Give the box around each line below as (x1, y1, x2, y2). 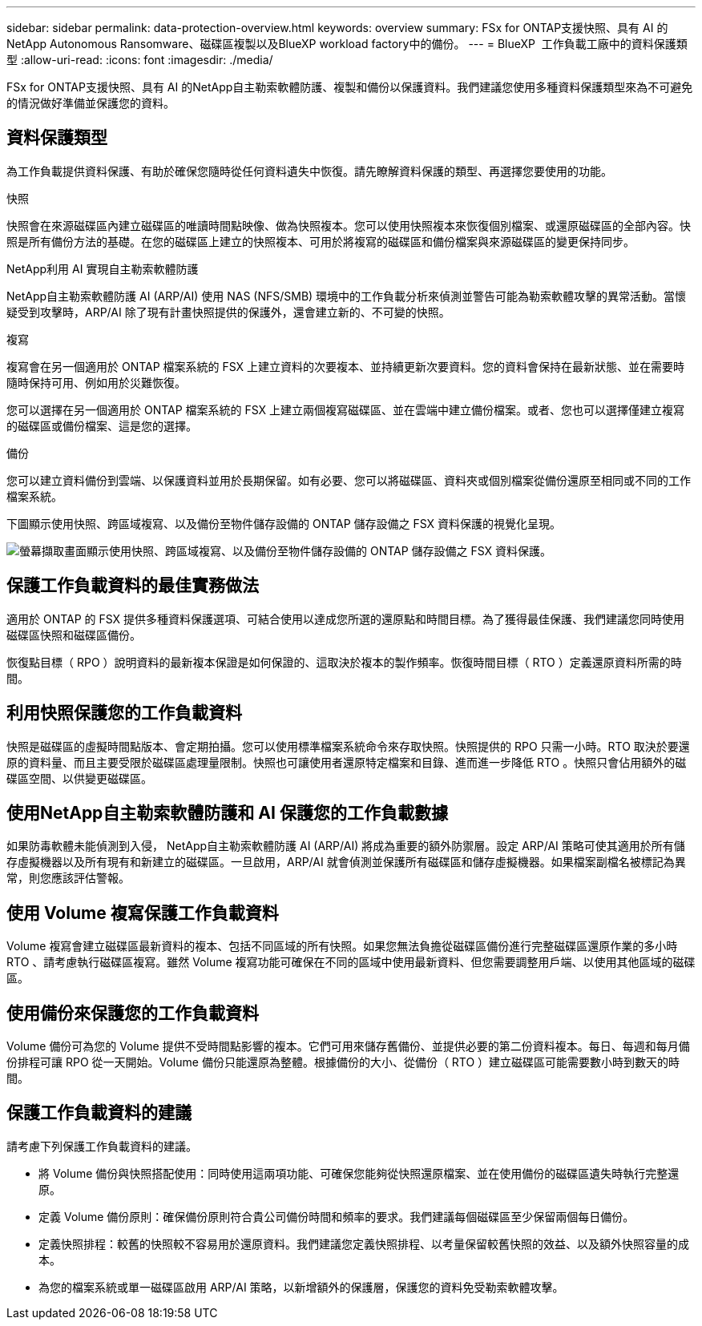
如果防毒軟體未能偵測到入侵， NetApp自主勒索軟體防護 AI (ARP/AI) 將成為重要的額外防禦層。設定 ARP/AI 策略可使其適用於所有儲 (6, 839, 685, 853)
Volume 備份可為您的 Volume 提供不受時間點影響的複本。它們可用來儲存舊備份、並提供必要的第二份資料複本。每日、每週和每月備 (6, 1039, 690, 1054)
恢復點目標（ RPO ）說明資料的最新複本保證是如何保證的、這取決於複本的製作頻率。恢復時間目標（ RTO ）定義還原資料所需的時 (6, 655, 682, 669)
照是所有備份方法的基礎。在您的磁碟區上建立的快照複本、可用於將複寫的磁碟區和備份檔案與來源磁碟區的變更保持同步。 (6, 234, 635, 248)
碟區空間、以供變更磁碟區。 (6, 771, 152, 785)
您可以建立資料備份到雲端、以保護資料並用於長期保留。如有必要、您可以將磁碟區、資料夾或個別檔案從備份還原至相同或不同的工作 (6, 473, 691, 487)
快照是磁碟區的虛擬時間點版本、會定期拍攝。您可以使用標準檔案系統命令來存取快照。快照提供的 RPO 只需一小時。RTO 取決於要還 (6, 739, 690, 753)
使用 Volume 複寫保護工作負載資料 (6, 902, 279, 923)
